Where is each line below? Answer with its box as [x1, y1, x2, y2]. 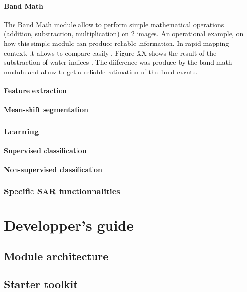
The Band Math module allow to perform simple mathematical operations [4, 19, 224, 29]
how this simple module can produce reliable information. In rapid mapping [4, 38, 229, 48]
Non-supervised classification [4, 164, 102, 175]
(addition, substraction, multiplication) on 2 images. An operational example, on [4, 29, 244, 39]
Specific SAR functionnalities [4, 185, 120, 197]
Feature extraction [4, 85, 67, 95]
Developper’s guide [4, 215, 134, 234]
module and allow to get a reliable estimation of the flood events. [4, 66, 198, 76]
